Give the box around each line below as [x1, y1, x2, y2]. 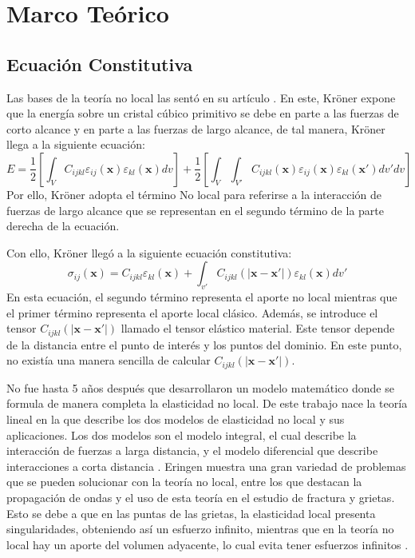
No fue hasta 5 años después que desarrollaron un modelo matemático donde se [6, 379, 394, 396]
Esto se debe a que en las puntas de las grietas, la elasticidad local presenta [6, 504, 376, 521]
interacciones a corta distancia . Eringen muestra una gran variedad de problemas [6, 457, 406, 474]
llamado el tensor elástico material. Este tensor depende [121, 320, 395, 337]
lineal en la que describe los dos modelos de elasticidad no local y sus [6, 411, 345, 427]
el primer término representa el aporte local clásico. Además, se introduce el [6, 304, 378, 321]
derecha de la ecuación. [6, 217, 120, 234]
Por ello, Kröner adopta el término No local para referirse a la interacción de [6, 185, 382, 202]
